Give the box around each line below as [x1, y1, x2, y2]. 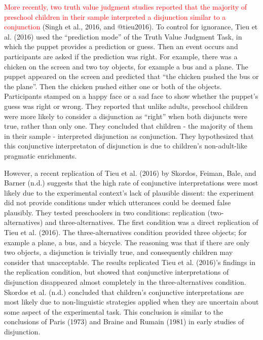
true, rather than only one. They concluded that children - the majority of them [4, 121, 253, 131]
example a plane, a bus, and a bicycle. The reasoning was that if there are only [4, 237, 250, 247]
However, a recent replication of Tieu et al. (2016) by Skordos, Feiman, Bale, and [4, 167, 256, 178]
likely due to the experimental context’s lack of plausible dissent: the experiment [4, 187, 254, 198]
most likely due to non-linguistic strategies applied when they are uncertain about [4, 296, 259, 307]
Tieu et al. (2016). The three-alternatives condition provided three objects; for [4, 227, 247, 238]
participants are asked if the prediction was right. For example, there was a [4, 51, 238, 61]
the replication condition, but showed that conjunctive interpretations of [4, 267, 229, 277]
